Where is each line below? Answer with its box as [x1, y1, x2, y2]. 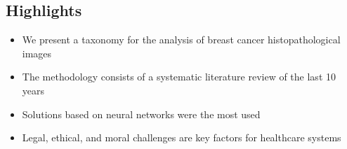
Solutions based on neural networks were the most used [22, 106, 261, 121]
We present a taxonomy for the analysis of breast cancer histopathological [22, 32, 341, 47]
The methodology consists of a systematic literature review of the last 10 [22, 69, 336, 84]
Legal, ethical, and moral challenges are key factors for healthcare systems [22, 130, 341, 145]
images [22, 45, 52, 60]
